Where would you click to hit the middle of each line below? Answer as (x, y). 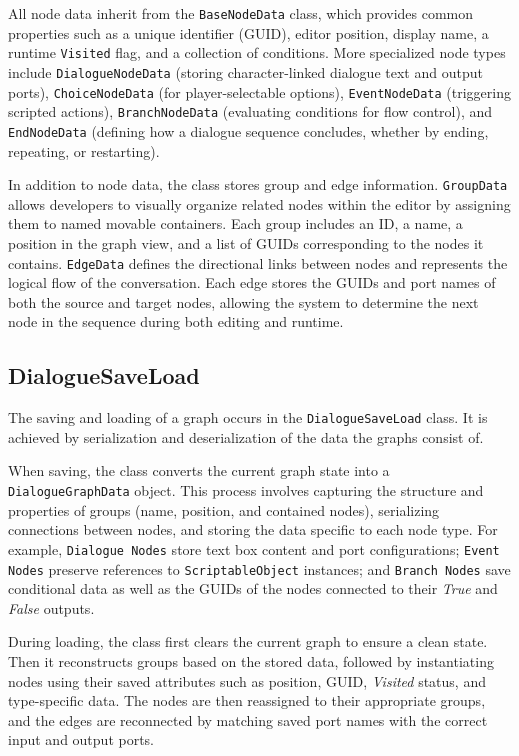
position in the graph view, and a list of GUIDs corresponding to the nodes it (246, 242)
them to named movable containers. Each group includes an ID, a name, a (235, 223)
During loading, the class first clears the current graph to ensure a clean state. (248, 641)
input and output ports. (81, 739)
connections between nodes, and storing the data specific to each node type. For (253, 529)
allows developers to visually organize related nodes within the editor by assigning (259, 203)
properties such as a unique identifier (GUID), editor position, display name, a (248, 32)
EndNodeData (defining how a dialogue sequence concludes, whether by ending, (248, 130)
